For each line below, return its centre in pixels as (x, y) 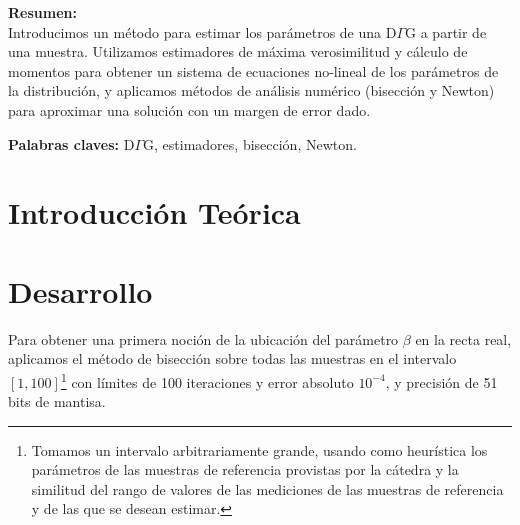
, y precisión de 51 (441, 381)
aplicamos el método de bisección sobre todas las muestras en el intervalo (232, 358)
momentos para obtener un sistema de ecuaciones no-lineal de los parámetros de (253, 70)
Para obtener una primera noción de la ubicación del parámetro (203, 338)
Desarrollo (80, 290)
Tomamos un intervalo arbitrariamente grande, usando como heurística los (259, 449)
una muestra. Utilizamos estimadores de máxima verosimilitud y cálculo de (238, 51)
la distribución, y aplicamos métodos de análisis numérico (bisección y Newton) (251, 90)
